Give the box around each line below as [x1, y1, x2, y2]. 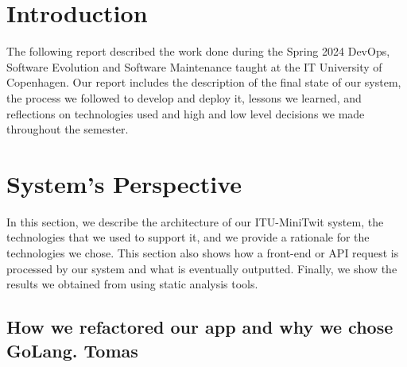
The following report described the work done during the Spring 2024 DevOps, [6, 43, 390, 60]
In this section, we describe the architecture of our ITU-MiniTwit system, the [6, 213, 384, 230]
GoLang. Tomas [6, 338, 138, 362]
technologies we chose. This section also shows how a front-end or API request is [6, 245, 399, 261]
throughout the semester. [6, 121, 129, 137]
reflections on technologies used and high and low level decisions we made [6, 105, 365, 122]
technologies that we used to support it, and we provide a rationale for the [6, 229, 370, 245]
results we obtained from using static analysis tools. [6, 276, 258, 292]
